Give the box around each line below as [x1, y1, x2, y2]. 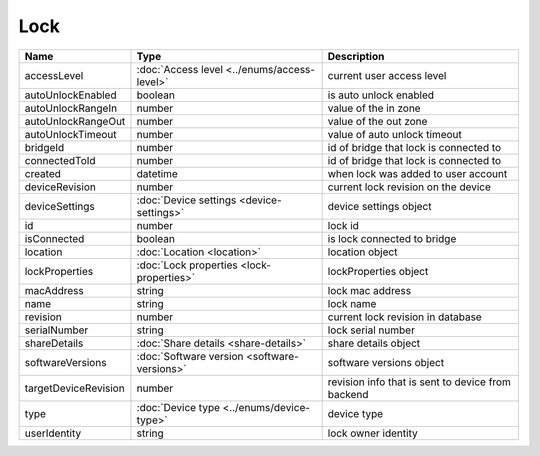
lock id [327, 218, 360, 232]
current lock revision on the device [327, 180, 492, 194]
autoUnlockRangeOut [24, 114, 126, 128]
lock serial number [327, 323, 415, 337]
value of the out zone [327, 114, 428, 128]
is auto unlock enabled [327, 88, 435, 102]
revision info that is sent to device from [327, 375, 512, 389]
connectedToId [24, 153, 96, 167]
